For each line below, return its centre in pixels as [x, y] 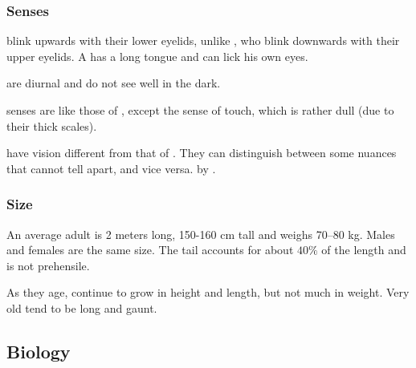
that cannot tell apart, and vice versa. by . [111, 168]
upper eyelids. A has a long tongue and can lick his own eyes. [157, 56]
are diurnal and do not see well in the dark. [114, 83]
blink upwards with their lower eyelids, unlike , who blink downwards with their [203, 40]
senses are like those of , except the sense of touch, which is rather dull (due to [200, 110]
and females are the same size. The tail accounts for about [150, 250]
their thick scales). [52, 125]
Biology [39, 351]
